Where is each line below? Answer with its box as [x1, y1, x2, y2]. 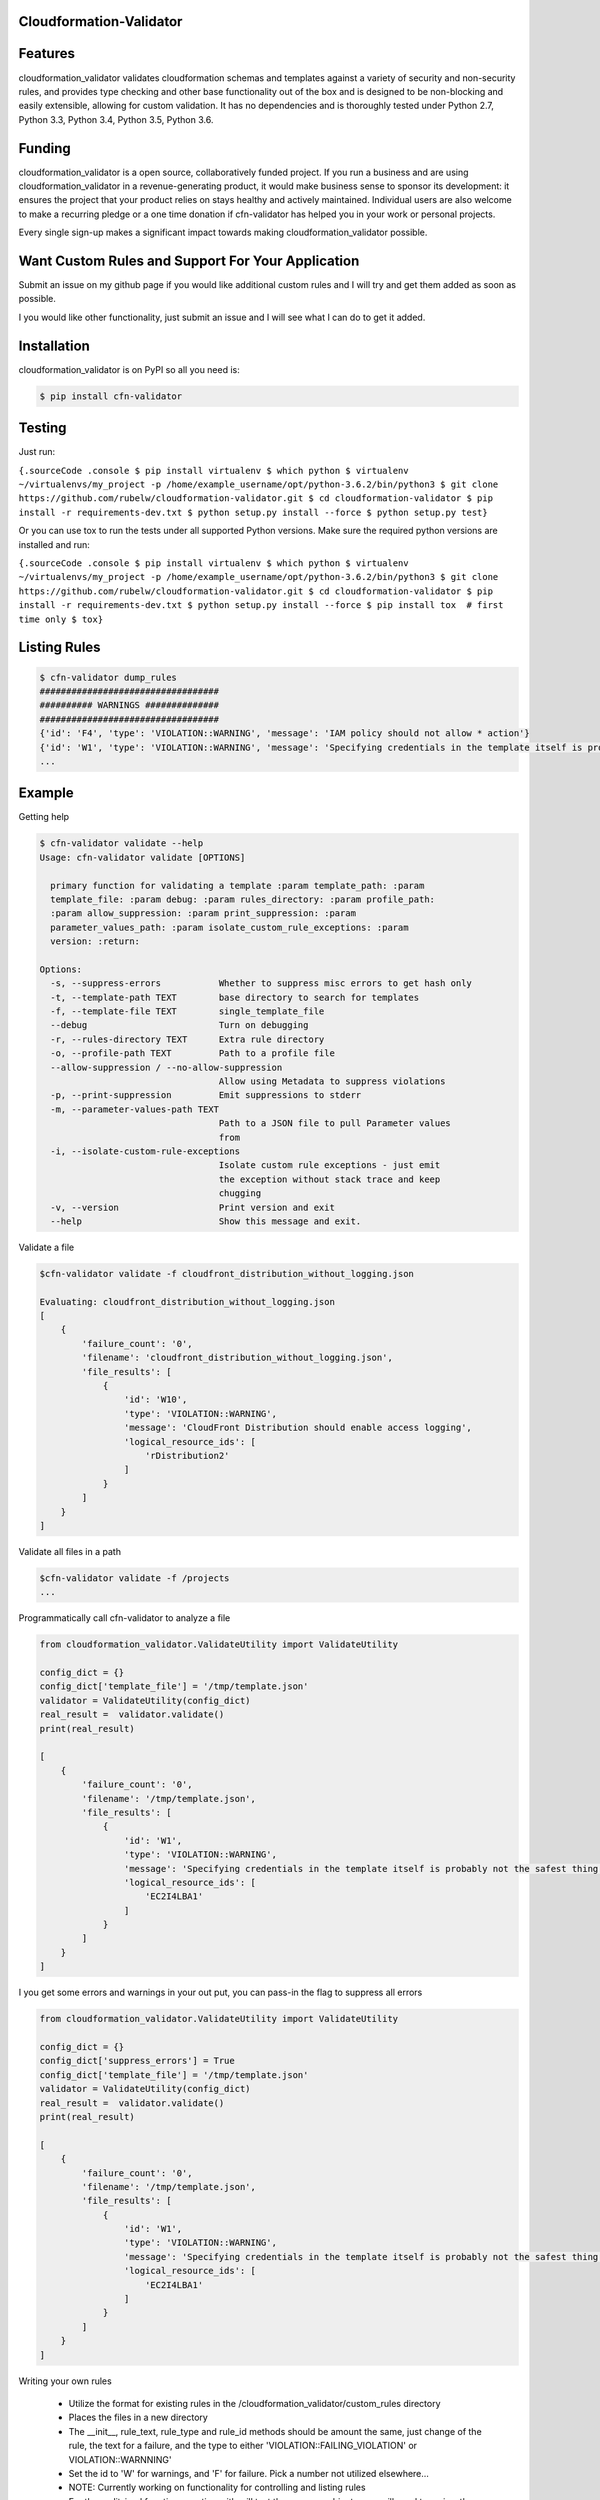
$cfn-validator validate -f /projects [39, 1572, 230, 1584]
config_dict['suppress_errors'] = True [39, 2055, 235, 2067]
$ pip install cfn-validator [39, 390, 183, 402]
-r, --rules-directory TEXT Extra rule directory [50, 1033, 325, 1045]
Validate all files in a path [18, 1545, 122, 1557]
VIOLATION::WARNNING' [68, 2453, 172, 2465]
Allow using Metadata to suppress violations [218, 1076, 446, 1087]
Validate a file [18, 1241, 75, 1253]
